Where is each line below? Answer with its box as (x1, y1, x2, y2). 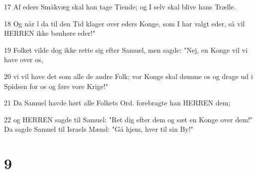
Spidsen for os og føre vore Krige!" (4, 81, 108, 91)
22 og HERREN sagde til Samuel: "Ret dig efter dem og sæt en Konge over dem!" (4, 114, 253, 124)
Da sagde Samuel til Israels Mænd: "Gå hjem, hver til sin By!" (4, 124, 193, 134)
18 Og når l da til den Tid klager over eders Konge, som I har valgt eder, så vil (4, 18, 245, 28)
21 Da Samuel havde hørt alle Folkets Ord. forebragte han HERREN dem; (4, 97, 231, 108)
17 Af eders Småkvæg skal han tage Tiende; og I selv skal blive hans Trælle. (4, 1, 236, 11)
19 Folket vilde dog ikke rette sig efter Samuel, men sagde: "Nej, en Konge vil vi (4, 44, 248, 55)
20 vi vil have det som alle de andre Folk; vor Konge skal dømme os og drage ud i (4, 71, 253, 81)
